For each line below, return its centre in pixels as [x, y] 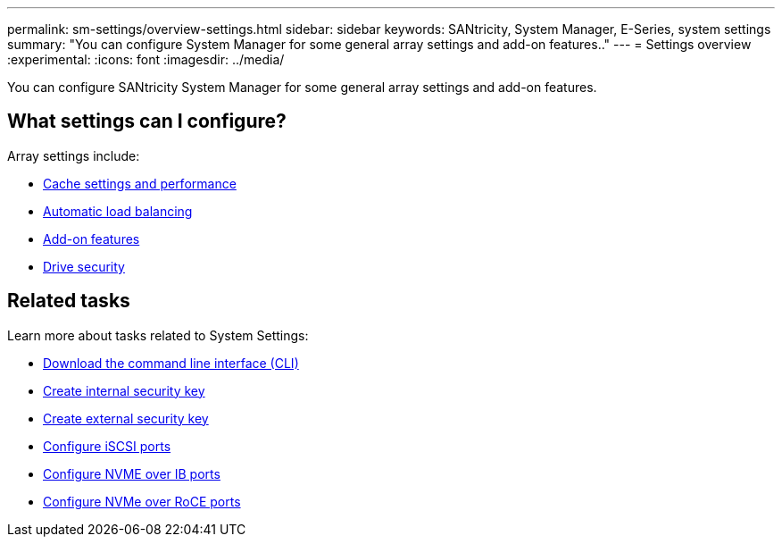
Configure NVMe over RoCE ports [142, 501]
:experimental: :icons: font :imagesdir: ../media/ [146, 59]
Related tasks [69, 301]
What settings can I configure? [147, 121]
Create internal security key [124, 390]
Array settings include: [74, 155]
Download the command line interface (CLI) [171, 363]
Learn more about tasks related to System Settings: [158, 335]
